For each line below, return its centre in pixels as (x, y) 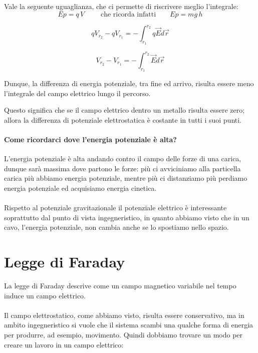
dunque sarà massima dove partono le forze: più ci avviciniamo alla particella (122, 168)
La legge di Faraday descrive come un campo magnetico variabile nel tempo (120, 286)
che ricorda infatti (128, 14)
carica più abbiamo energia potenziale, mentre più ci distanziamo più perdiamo (126, 178)
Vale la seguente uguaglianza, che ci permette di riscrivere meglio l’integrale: (121, 6)
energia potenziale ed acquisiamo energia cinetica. (80, 188)
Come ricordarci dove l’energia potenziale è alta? (90, 139)
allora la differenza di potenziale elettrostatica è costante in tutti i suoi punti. (123, 119)
